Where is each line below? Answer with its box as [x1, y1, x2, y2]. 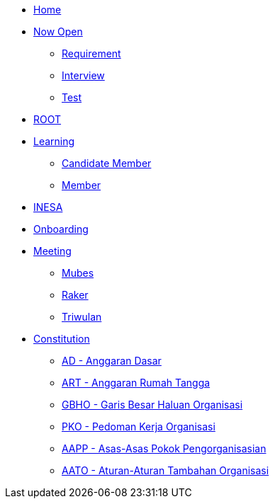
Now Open [33, 25, 83, 38]
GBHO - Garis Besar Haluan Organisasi [62, 399, 243, 411]
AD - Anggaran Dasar [62, 355, 162, 367]
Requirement [62, 47, 121, 59]
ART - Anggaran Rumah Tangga [62, 377, 211, 389]
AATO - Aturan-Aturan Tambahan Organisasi [62, 464, 269, 476]
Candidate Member [62, 157, 152, 169]
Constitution [33, 333, 90, 345]
